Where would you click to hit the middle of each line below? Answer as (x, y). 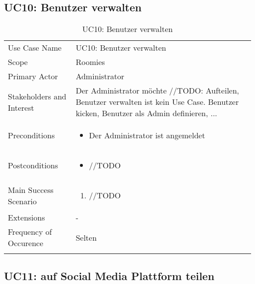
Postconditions (33, 165)
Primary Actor (33, 76)
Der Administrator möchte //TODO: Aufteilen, (157, 91)
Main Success (31, 189)
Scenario (22, 201)
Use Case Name (35, 48)
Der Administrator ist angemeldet (147, 135)
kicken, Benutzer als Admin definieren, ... (146, 113)
